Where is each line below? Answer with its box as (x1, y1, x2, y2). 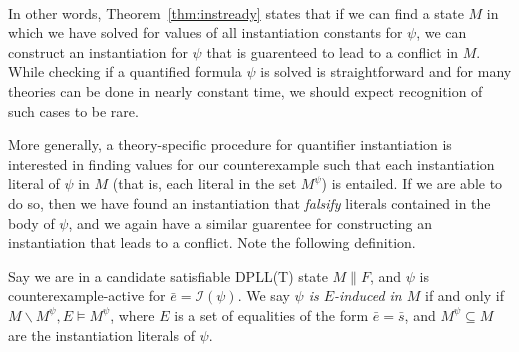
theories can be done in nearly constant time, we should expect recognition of (8, 80, 483, 101)
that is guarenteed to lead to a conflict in (206, 41, 459, 62)
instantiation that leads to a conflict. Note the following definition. (8, 232, 416, 253)
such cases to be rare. (8, 100, 139, 121)
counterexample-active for (8, 285, 166, 306)
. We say (237, 285, 290, 306)
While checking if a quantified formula (8, 61, 242, 82)
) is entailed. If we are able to (321, 173, 503, 194)
